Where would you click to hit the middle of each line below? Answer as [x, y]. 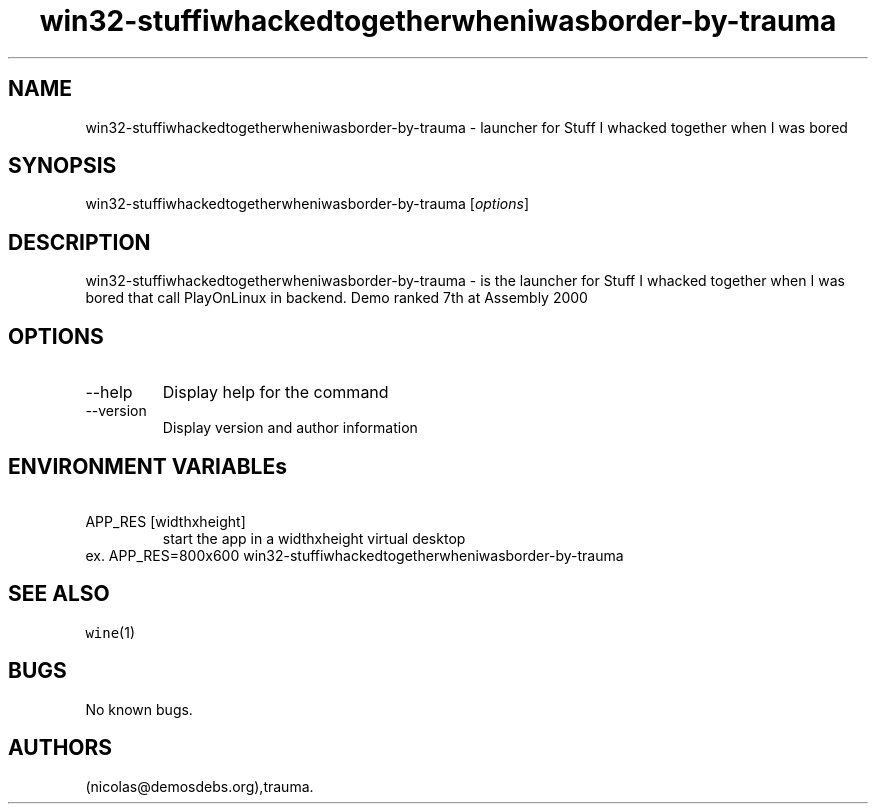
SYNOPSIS [62, 166]
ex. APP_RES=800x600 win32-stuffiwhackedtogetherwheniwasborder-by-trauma [354, 555]
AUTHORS [60, 748]
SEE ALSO [59, 594]
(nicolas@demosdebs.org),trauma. [199, 786]
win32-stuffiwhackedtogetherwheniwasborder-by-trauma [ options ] [307, 204]
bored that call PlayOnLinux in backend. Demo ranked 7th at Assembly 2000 [336, 298]
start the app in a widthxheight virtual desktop [314, 538]
